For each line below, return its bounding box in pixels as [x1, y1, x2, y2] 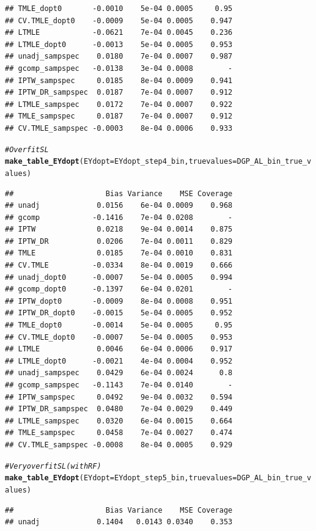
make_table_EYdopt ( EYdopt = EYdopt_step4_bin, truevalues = [5, 157, 237, 166]
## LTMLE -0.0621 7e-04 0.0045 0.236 [5, 28, 233, 37]
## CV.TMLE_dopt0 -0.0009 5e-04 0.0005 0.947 [5, 16, 233, 25]
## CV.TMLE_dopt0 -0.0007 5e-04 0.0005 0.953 [5, 332, 233, 342]
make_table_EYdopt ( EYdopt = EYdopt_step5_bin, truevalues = [5, 474, 237, 483]
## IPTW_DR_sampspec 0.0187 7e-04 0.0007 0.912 [5, 88, 233, 97]
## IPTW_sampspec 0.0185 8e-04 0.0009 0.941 [5, 76, 233, 85]
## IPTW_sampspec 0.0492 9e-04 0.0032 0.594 [5, 392, 233, 401]
